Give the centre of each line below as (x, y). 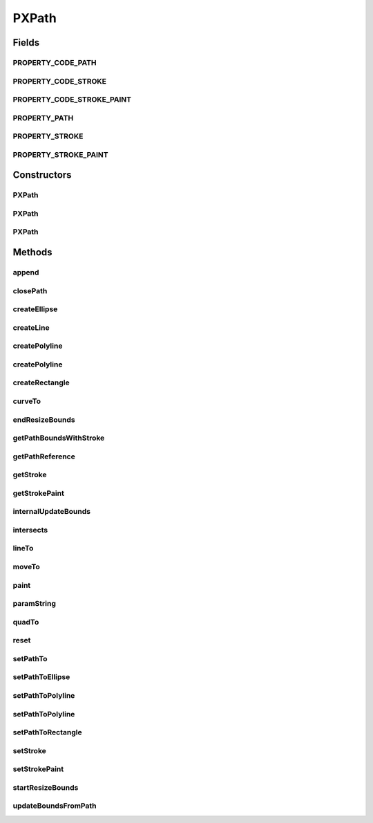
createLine (31, 327)
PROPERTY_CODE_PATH (55, 62)
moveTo (27, 567)
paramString (35, 604)
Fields (26, 43)
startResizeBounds (46, 787)
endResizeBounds (44, 420)
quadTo (26, 622)
